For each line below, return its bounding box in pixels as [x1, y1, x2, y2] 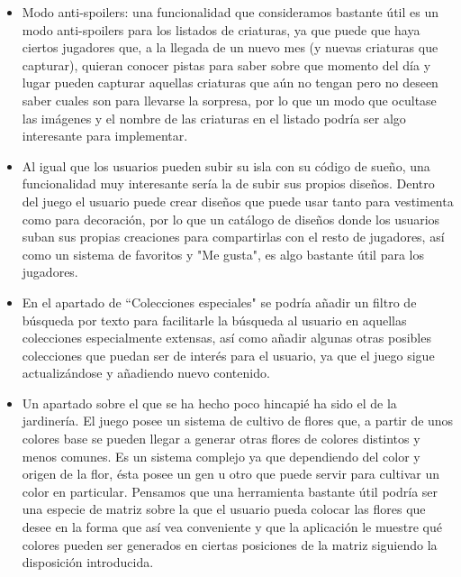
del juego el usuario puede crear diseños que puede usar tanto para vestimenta [22, 191, 454, 210]
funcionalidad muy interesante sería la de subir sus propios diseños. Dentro [22, 174, 435, 193]
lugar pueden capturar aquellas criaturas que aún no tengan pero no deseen [22, 73, 438, 92]
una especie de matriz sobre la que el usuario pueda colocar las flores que [22, 499, 426, 518]
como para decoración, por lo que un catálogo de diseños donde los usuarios [22, 209, 440, 228]
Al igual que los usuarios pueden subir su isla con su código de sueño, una [22, 156, 430, 175]
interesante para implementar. [22, 126, 188, 145]
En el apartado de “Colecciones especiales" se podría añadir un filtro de [22, 292, 417, 311]
